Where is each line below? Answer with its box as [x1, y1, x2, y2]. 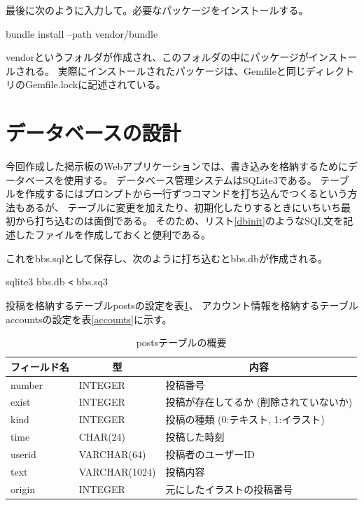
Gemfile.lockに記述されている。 [24, 77, 166, 92]
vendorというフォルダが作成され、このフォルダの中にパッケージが [6, 50, 309, 64]
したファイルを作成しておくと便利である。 [15, 227, 211, 242]
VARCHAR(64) [78, 446, 146, 461]
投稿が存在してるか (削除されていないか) [165, 394, 353, 409]
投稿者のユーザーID [165, 446, 255, 461]
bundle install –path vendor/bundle [6, 26, 158, 41]
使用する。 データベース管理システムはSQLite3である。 [64, 172, 317, 187]
